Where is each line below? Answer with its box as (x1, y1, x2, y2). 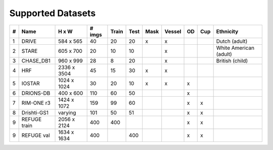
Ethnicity (216, 28, 239, 35)
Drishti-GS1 (21, 109, 49, 116)
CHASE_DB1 (21, 57, 51, 64)
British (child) (216, 57, 248, 64)
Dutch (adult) (216, 38, 248, 45)
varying (58, 109, 76, 116)
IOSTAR (21, 80, 40, 87)
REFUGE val (21, 131, 50, 138)
